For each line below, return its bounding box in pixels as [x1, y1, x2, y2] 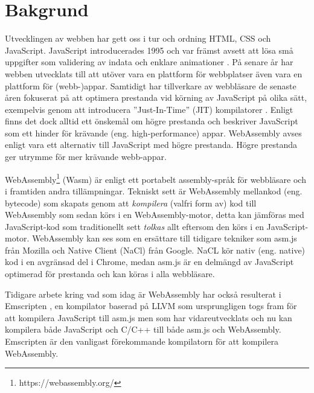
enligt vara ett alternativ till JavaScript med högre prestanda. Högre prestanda [5, 138, 298, 151]
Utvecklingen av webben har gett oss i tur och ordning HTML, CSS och [5, 32, 271, 45]
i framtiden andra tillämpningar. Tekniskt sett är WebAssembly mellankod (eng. [5, 184, 303, 197]
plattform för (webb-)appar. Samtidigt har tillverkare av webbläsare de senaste [5, 79, 296, 92]
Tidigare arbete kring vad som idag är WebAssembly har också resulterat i [5, 287, 281, 300]
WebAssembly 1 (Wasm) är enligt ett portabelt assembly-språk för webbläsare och [5, 171, 306, 185]
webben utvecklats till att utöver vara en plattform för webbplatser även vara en [5, 67, 303, 80]
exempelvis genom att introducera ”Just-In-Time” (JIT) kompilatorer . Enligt [5, 103, 293, 115]
